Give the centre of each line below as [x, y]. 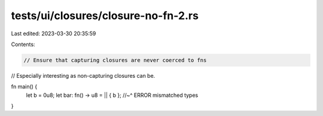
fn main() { [24, 87]
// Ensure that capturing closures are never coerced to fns [115, 60]
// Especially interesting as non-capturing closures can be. [83, 75]
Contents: [23, 44]
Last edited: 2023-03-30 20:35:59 [54, 33]
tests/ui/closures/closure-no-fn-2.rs [105, 16]
